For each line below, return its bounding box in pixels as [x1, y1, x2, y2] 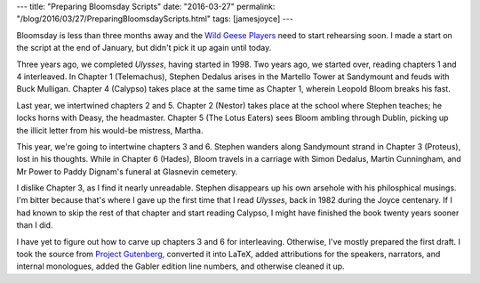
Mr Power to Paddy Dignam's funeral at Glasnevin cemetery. [16, 166, 238, 177]
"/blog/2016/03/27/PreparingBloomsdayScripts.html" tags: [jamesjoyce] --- [16, 13, 293, 24]
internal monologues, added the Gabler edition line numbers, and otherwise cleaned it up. [16, 261, 346, 271]
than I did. [16, 220, 53, 230]
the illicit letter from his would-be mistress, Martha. [16, 125, 204, 135]
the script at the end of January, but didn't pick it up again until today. [16, 43, 272, 53]
